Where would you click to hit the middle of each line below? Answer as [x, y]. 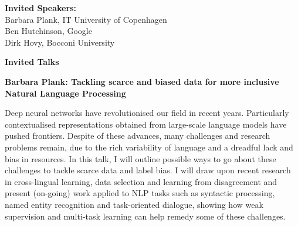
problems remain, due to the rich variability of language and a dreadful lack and [149, 147]
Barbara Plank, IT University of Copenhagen [86, 19]
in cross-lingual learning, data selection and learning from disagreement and [141, 181]
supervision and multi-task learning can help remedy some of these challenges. [145, 216]
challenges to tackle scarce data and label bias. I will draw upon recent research [148, 170]
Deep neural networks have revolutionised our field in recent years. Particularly [147, 113]
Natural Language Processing [65, 93]
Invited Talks [32, 62]
